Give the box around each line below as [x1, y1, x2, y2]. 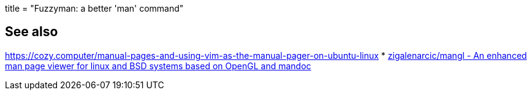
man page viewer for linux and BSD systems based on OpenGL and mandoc [5, 60, 311, 71]
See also [5, 24, 58, 40]
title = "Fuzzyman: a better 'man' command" [5, 3, 184, 13]
